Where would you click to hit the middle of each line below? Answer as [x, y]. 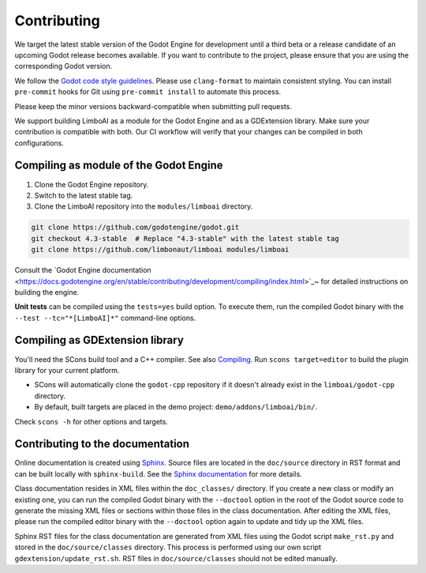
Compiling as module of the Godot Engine [119, 166]
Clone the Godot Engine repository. [92, 184]
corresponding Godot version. [64, 66]
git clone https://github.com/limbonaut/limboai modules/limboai [160, 250]
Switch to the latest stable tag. [84, 195]
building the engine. [47, 292]
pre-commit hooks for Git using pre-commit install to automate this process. [148, 92]
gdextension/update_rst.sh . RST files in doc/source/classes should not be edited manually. [176, 558]
